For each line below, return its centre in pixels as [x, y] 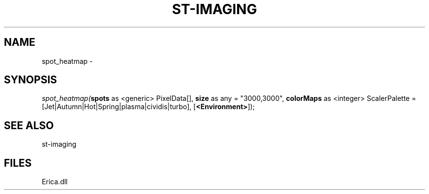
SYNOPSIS [31, 80]
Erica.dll [55, 182]
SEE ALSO [29, 125]
